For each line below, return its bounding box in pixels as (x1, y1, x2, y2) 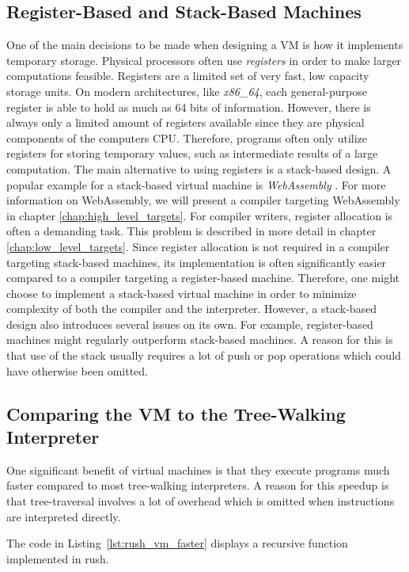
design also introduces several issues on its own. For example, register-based (6, 315, 373, 332)
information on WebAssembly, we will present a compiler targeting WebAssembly (6, 192, 400, 208)
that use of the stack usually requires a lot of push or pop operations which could (6, 347, 401, 364)
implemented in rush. (6, 550, 109, 566)
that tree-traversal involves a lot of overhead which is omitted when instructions (6, 493, 395, 509)
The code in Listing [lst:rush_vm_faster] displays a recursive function (6, 535, 348, 551)
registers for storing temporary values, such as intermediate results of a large (6, 145, 378, 162)
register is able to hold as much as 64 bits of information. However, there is (6, 98, 371, 115)
